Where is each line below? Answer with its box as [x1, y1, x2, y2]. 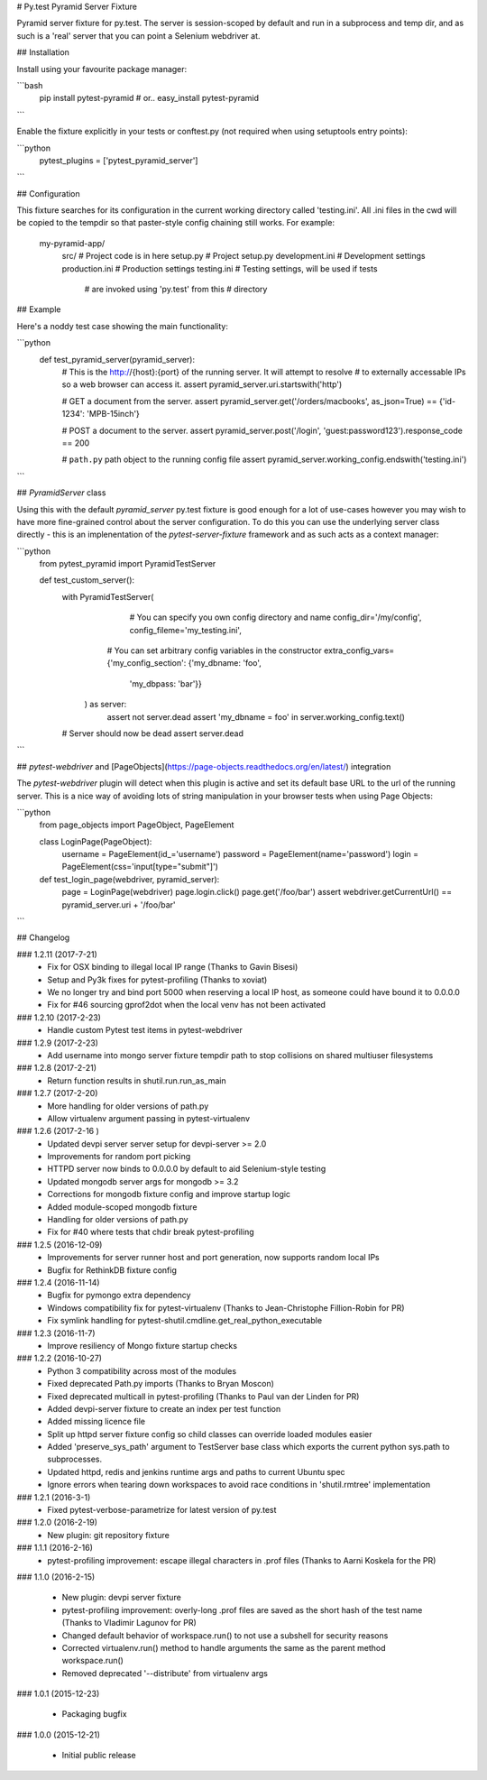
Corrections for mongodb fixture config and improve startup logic [47, 1189, 291, 1200]
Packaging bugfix [61, 1709, 127, 1720]
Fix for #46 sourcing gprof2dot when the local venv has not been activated [47, 1000, 326, 1010]
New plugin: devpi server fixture [61, 1592, 182, 1603]
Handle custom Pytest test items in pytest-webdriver [47, 1025, 243, 1036]
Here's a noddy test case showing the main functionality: [16, 320, 229, 331]
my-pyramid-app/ [39, 237, 106, 248]
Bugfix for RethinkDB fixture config [47, 1264, 178, 1276]
